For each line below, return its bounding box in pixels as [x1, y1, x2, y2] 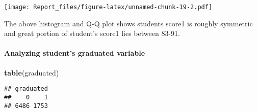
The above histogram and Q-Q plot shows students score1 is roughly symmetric [4, 18, 253, 28]
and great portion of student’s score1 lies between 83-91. [4, 28, 180, 39]
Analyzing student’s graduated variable [4, 48, 145, 58]
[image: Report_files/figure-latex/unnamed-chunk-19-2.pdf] [4, 4, 213, 11]
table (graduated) [4, 67, 59, 78]
